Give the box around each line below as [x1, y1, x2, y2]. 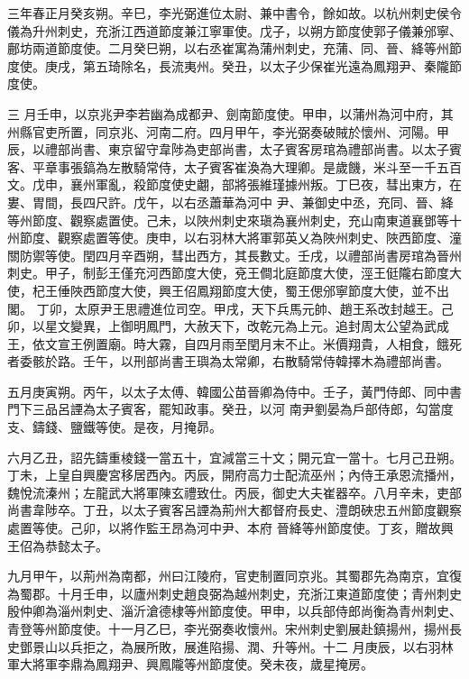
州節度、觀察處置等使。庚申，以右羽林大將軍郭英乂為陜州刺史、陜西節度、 [7, 228, 449, 247]
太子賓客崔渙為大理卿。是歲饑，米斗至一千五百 [183, 157, 462, 176]
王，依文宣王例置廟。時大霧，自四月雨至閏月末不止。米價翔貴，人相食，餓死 [7, 334, 462, 353]
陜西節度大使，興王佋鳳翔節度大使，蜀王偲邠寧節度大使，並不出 [69, 280, 449, 299]
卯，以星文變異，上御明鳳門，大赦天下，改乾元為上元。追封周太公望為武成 [7, 317, 449, 335]
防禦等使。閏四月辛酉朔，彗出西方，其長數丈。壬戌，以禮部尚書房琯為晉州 [19, 245, 462, 264]
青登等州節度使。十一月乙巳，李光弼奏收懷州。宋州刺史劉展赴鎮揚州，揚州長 [7, 619, 462, 638]
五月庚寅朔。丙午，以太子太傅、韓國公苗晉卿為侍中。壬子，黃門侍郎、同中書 [7, 381, 462, 400]
